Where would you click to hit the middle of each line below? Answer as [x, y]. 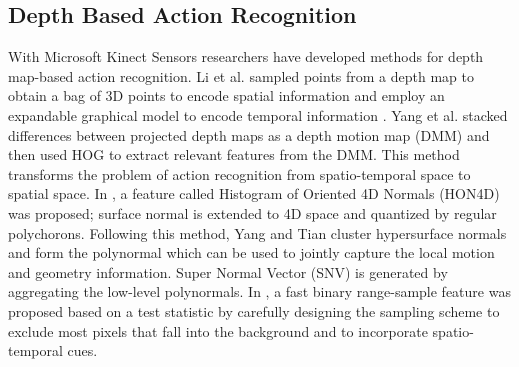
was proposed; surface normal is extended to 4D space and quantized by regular [252, 212]
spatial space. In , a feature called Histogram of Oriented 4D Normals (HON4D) [254, 193]
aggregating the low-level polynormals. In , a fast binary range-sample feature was [259, 291]
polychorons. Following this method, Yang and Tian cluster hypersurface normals [257, 232]
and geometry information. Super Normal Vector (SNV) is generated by [228, 271]
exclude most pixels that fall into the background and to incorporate [218, 330]
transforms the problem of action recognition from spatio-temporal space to [239, 173]
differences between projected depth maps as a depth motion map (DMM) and [249, 134]
